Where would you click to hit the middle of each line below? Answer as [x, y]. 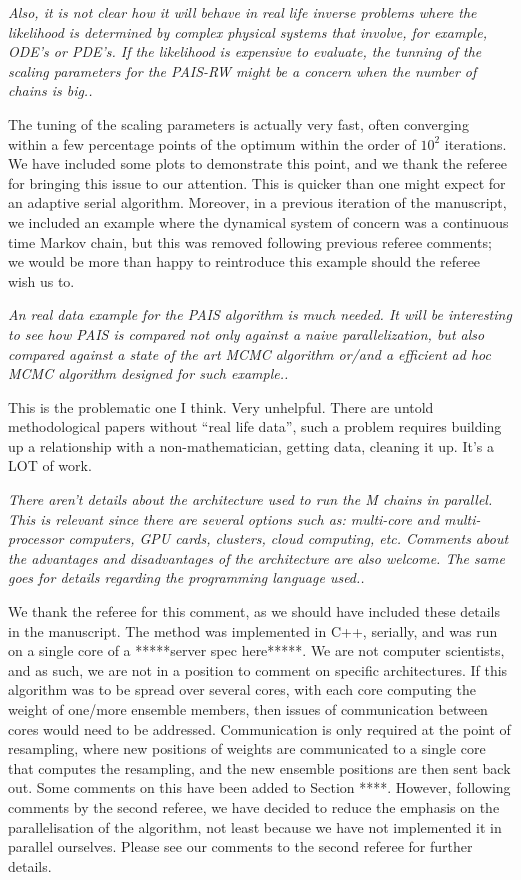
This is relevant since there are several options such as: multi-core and [224, 518]
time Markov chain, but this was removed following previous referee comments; [250, 241]
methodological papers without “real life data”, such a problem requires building [255, 426]
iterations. [475, 143]
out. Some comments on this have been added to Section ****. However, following [259, 787]
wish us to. [41, 280]
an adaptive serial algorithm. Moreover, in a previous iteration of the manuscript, [257, 202]
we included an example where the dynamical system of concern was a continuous [258, 221]
